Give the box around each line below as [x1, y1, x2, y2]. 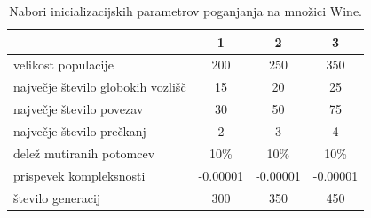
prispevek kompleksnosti [13, 166, 146, 184]
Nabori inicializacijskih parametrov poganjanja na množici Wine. [9, 2, 362, 20]
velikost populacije [13, 55, 114, 74]
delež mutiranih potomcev [13, 143, 155, 162]
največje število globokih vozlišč [13, 77, 186, 96]
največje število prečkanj [13, 121, 146, 140]
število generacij [13, 188, 101, 206]
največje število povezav [13, 100, 144, 118]
